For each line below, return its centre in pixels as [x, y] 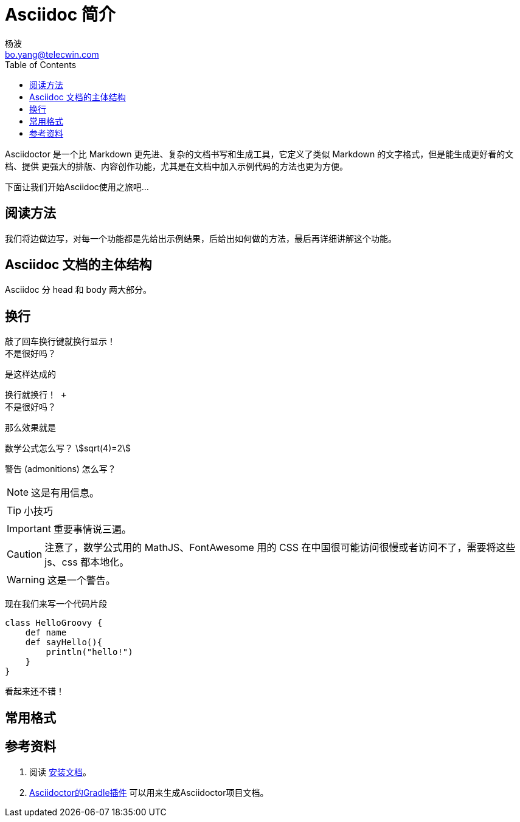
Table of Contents [41, 64]
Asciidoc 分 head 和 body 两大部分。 [78, 290]
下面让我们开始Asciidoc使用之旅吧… [77, 187]
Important [29, 529]
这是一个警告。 [81, 581]
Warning [26, 580]
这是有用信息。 [65, 493]
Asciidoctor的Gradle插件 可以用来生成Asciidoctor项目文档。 [149, 792]
